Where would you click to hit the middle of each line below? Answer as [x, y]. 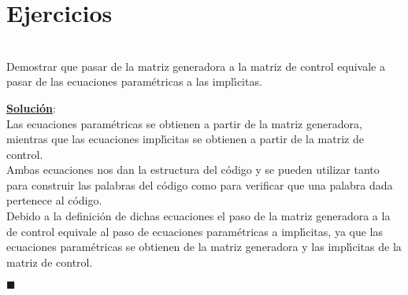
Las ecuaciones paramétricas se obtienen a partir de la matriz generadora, [184, 123]
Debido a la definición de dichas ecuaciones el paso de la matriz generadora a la [198, 216]
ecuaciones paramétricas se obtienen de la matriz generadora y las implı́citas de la [204, 247]
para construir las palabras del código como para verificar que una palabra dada [200, 184]
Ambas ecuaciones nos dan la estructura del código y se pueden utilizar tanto [193, 170]
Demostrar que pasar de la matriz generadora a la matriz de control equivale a [196, 66]
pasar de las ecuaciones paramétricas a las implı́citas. [134, 81]
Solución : [31, 107]
